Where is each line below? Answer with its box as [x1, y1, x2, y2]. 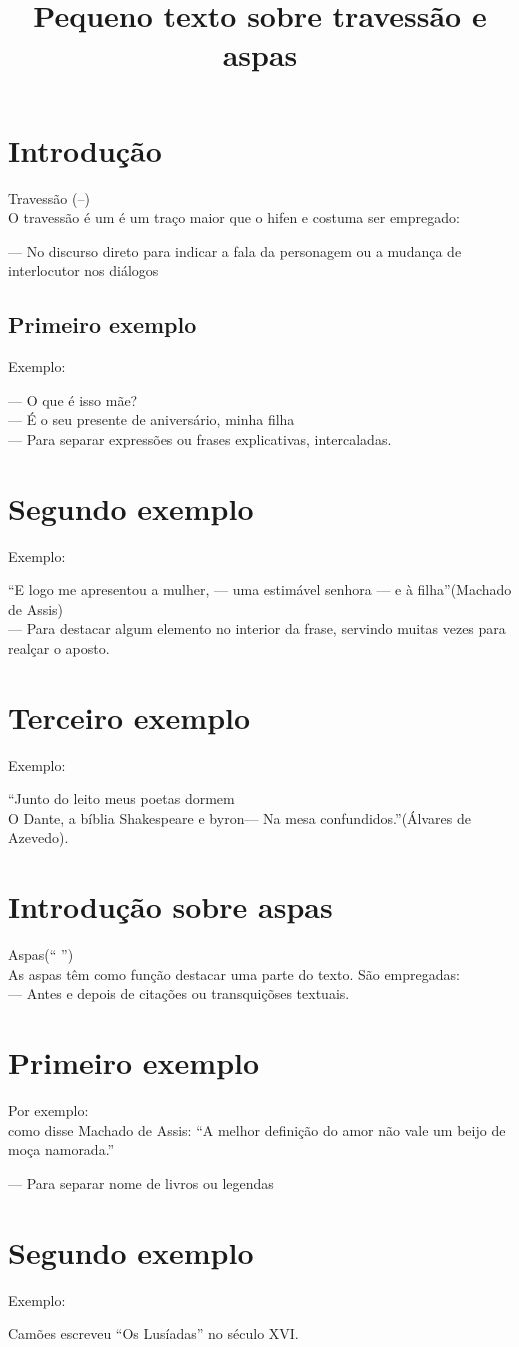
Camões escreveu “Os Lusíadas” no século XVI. [8, 1323, 299, 1344]
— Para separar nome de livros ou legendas [8, 1172, 274, 1193]
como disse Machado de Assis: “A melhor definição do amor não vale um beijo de [8, 1119, 506, 1140]
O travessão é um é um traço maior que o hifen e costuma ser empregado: [8, 207, 460, 228]
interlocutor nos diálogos [8, 260, 159, 281]
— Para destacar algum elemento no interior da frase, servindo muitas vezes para [8, 618, 506, 639]
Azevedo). [8, 827, 69, 848]
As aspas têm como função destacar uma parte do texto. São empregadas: [8, 963, 460, 984]
